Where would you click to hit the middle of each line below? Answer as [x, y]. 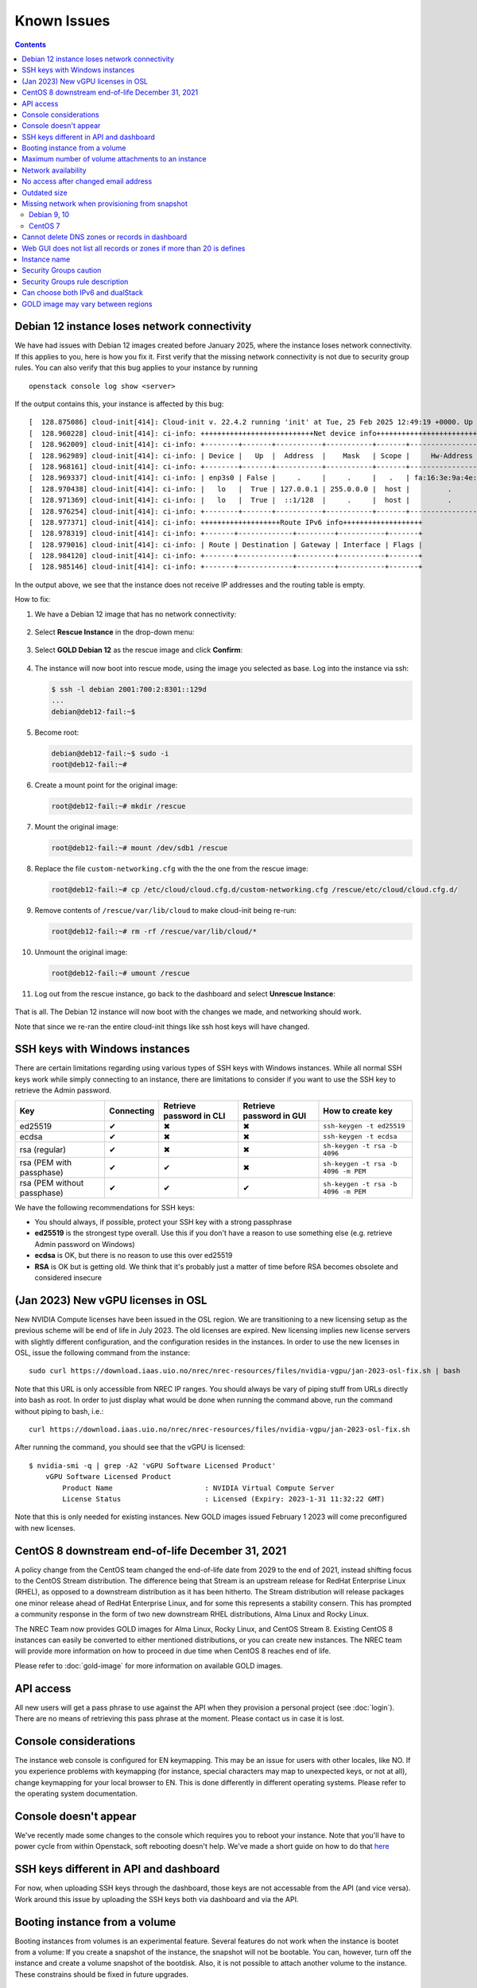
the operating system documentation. [76, 1794]
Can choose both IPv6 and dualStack [82, 293]
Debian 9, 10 [49, 215]
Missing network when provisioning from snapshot [105, 204]
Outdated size [45, 192]
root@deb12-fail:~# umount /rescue [120, 973]
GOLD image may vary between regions [87, 304]
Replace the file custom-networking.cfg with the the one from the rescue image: [172, 868]
